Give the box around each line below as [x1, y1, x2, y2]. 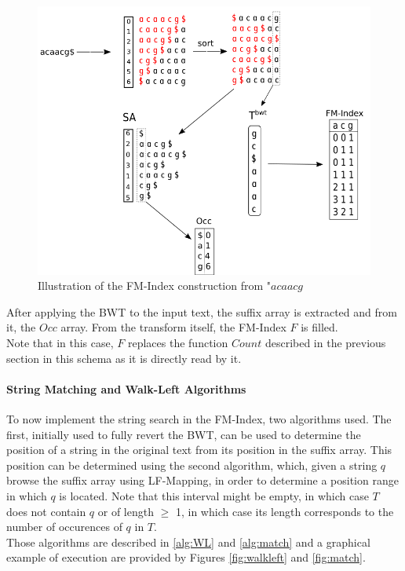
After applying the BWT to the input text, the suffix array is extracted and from [6, 303, 397, 320]
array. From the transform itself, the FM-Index [60, 319, 286, 335]
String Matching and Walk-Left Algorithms [6, 380, 246, 397]
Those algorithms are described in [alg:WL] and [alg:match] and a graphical [6, 533, 370, 550]
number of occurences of [6, 518, 122, 535]
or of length [97, 503, 154, 519]
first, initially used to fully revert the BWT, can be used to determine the [6, 426, 361, 442]
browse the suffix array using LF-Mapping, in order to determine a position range [6, 472, 399, 489]
